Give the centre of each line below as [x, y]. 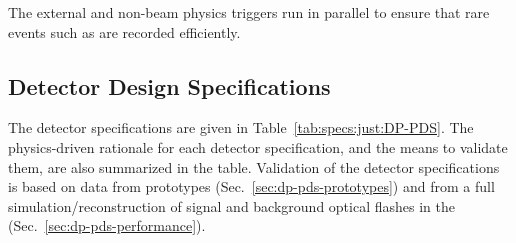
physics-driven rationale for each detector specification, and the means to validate [258, 146]
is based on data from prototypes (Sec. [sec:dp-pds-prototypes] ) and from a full [251, 186]
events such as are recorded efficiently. [124, 31]
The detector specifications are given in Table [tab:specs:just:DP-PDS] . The [241, 127]
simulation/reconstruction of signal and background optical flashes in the [231, 205]
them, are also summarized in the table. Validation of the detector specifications [254, 166]
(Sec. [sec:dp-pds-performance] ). [107, 225]
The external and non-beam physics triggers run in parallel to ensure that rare [249, 12]
